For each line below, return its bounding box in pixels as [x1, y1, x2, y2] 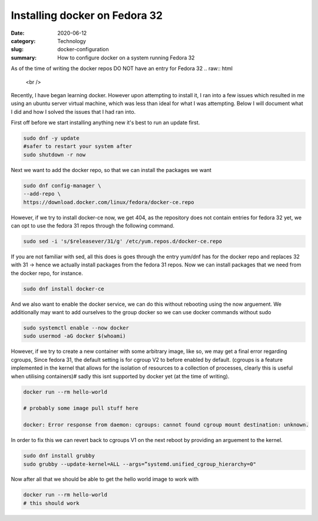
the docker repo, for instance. [11, 269, 84, 276]
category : [11, 37, 36, 44]
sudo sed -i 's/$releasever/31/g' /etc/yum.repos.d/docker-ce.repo [23, 238, 223, 245]
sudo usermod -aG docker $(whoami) [23, 333, 126, 339]
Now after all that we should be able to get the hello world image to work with [11, 476, 199, 483]
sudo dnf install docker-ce [23, 285, 104, 292]
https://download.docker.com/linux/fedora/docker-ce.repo [23, 199, 194, 206]
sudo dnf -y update [23, 135, 79, 141]
